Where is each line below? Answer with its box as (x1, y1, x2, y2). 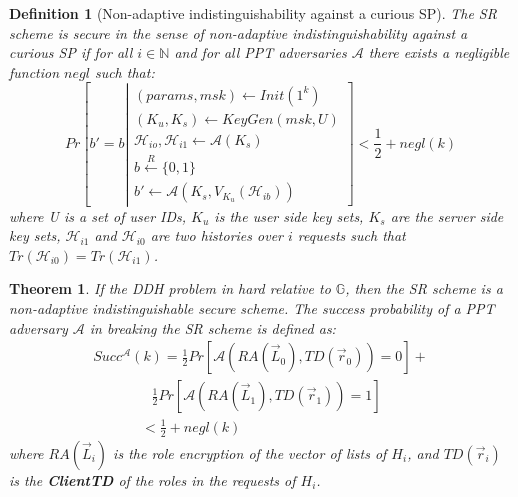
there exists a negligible (368, 42, 510, 63)
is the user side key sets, (214, 205, 364, 226)
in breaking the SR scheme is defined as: (89, 317, 336, 338)
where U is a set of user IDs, (9, 205, 187, 226)
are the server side (390, 205, 504, 226)
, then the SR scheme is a (345, 278, 503, 299)
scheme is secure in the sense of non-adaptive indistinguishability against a (9, 22, 468, 43)
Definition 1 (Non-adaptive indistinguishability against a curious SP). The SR (9, 3, 497, 23)
